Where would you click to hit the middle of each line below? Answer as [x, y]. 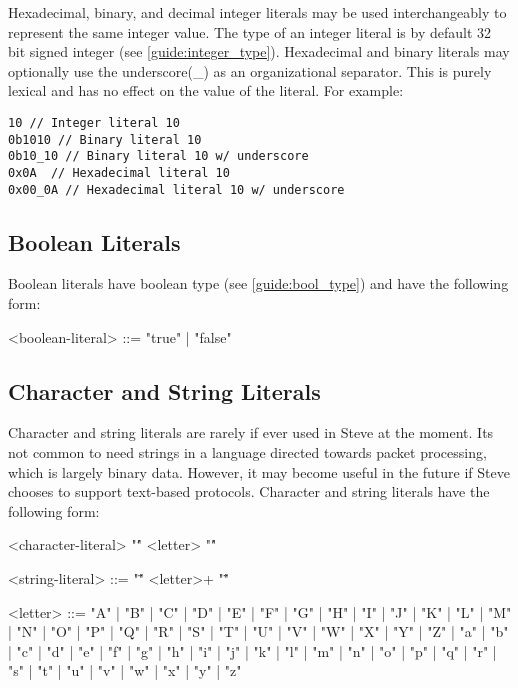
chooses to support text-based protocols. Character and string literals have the [249, 491]
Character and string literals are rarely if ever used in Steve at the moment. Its [251, 432]
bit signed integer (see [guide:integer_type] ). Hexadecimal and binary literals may [259, 51]
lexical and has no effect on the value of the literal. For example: [206, 90]
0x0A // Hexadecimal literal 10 [119, 172]
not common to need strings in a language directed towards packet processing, [247, 452]
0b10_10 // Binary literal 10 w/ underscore [158, 156]
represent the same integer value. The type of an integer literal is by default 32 [249, 31]
